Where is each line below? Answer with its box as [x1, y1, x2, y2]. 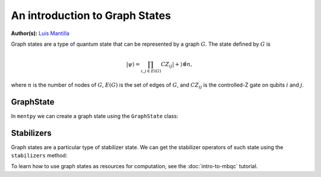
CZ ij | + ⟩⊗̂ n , [160, 61, 193, 69]
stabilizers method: [11, 152, 68, 159]
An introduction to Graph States [11, 9, 171, 22]
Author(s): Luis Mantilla [11, 30, 70, 37]
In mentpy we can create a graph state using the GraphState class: [11, 112, 178, 119]
